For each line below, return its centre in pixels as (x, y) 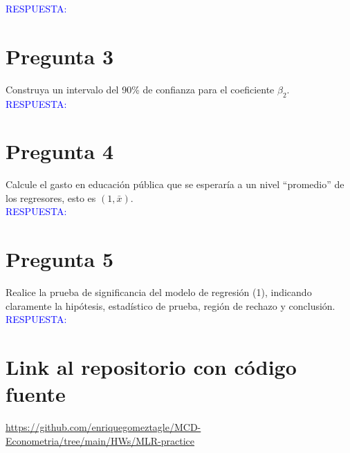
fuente (36, 394)
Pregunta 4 (60, 151)
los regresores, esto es (51, 197)
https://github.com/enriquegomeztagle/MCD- (103, 427)
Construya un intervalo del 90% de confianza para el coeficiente (140, 89)
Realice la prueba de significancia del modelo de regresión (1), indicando (159, 292)
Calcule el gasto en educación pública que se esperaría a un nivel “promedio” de (175, 184)
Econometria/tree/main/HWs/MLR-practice (100, 440)
